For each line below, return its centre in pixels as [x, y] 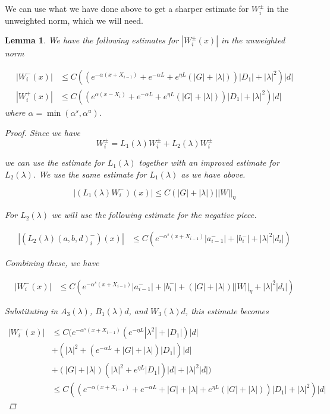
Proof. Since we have [43, 132]
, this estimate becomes [227, 310]
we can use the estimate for [55, 162]
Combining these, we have [52, 263]
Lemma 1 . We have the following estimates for [92, 40]
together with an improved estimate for [209, 162]
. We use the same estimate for [90, 174]
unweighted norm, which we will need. [74, 20]
